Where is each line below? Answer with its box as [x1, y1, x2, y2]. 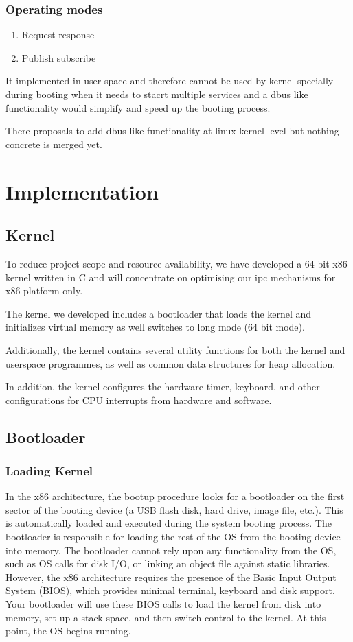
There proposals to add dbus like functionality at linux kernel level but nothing [5, 123, 339, 138]
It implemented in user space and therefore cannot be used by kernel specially [5, 73, 334, 88]
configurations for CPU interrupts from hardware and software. [5, 392, 272, 407]
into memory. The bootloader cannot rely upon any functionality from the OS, [5, 543, 337, 557]
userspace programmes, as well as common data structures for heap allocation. [5, 356, 336, 370]
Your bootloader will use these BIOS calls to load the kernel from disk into [5, 597, 321, 611]
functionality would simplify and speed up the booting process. [5, 100, 271, 115]
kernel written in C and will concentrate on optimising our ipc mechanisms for [5, 270, 336, 284]
